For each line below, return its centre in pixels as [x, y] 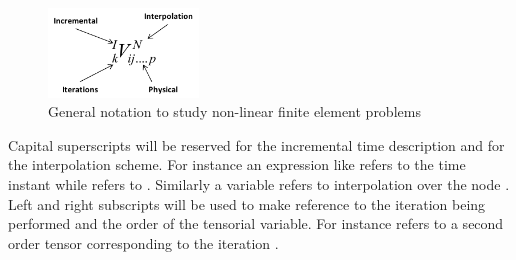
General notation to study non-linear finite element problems [234, 111]
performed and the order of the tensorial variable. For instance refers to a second [256, 223]
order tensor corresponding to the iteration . [143, 242]
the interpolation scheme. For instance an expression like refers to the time [237, 164]
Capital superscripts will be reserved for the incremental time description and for [256, 144]
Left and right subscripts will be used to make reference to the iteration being [247, 203]
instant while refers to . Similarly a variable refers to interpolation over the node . [259, 183]
